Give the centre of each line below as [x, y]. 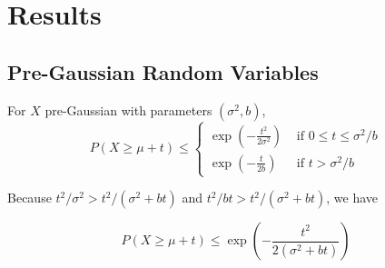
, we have [352, 198]
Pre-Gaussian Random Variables [163, 71]
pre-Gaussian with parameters [128, 109]
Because [30, 198]
